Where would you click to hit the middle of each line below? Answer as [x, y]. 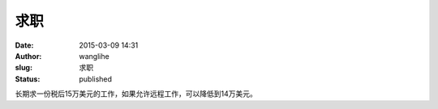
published [96, 79]
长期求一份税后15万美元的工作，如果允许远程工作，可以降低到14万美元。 [136, 94]
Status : [28, 79]
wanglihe [94, 56]
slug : [24, 68]
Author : [28, 56]
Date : [24, 45]
